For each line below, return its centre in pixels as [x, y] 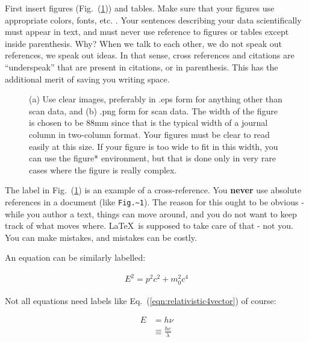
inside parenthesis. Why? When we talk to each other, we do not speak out [144, 43]
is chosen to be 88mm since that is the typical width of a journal [148, 123]
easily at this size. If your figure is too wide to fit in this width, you [154, 146]
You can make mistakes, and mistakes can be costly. [101, 237]
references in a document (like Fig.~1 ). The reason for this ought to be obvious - [154, 201]
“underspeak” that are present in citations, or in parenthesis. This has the [142, 67]
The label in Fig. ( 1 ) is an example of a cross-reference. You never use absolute [153, 190]
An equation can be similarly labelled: [75, 257]
